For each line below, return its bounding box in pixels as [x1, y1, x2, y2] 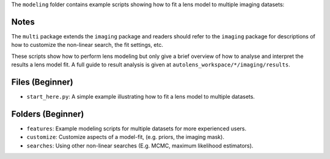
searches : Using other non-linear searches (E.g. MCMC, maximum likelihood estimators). [26, 142, 254, 149]
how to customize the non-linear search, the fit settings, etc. [11, 41, 163, 49]
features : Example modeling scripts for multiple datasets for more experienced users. [26, 125, 247, 132]
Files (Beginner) [11, 77, 73, 87]
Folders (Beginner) [11, 108, 84, 119]
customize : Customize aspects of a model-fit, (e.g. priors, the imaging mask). [26, 133, 224, 141]
